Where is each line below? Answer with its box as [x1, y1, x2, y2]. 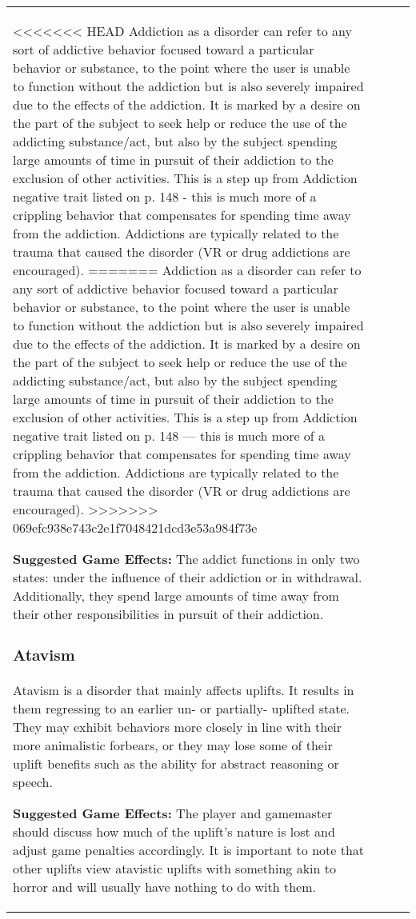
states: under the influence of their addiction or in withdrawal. [13, 568, 362, 586]
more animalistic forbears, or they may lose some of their [13, 735, 333, 754]
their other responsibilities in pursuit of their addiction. [13, 605, 324, 623]
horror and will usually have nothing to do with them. [13, 877, 316, 896]
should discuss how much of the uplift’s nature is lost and [13, 821, 335, 841]
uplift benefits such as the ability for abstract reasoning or [13, 753, 339, 773]
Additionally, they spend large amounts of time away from [13, 586, 339, 605]
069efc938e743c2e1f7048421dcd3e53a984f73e [13, 518, 258, 537]
